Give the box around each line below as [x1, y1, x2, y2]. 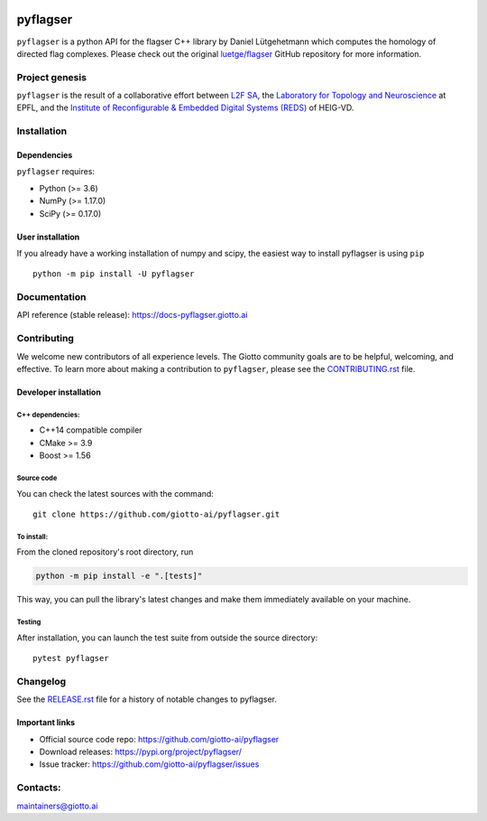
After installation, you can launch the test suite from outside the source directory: [16, 632, 318, 643]
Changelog [16, 675, 67, 687]
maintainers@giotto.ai [16, 800, 98, 811]
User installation [16, 231, 80, 242]
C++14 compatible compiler [39, 424, 143, 435]
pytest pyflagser [32, 653, 109, 664]
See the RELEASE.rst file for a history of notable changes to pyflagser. [16, 694, 278, 704]
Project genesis [16, 70, 87, 83]
